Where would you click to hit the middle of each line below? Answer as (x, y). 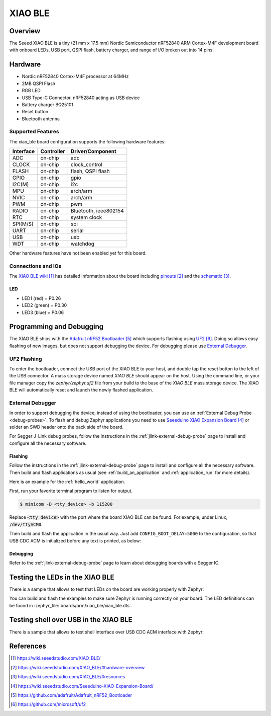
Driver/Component (93, 151)
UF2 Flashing (26, 359)
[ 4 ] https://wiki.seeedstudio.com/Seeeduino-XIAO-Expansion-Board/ (82, 686)
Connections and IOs (35, 266)
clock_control (87, 165)
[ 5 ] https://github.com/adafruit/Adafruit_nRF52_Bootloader (72, 695)
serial (77, 230)
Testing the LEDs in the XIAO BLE (62, 577)
